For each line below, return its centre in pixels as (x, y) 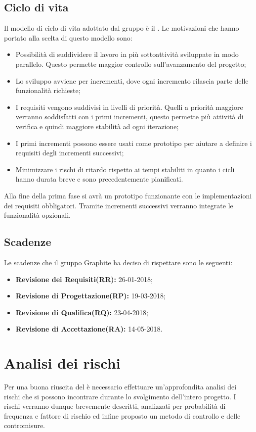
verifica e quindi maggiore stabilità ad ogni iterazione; (97, 126)
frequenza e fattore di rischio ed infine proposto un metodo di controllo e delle (122, 415)
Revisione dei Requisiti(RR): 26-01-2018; (84, 279)
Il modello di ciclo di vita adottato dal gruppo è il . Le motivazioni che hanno (122, 28)
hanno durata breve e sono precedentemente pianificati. (99, 179)
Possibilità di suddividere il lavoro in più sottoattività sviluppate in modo (127, 54)
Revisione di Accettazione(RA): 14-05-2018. (89, 329)
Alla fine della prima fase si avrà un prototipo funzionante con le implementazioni (128, 195)
